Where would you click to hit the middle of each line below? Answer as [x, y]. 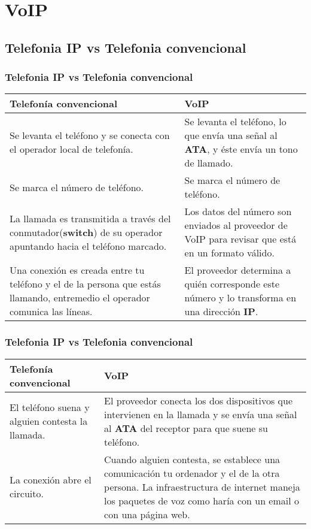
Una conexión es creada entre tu [77, 270]
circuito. [27, 494]
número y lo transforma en [240, 298]
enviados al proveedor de [236, 225]
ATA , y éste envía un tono [241, 149]
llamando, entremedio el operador [80, 298]
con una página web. [147, 514]
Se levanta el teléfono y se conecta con [90, 135]
